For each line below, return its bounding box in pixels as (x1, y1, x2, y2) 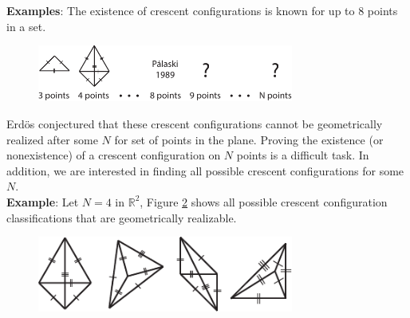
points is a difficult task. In (236, 147, 369, 163)
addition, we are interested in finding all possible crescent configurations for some (6, 162, 404, 179)
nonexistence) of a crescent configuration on (6, 147, 221, 163)
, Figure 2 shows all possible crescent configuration (140, 193, 388, 210)
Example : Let (6, 193, 79, 210)
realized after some (6, 131, 98, 147)
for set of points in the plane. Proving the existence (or (114, 131, 384, 147)
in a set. (6, 18, 46, 34)
